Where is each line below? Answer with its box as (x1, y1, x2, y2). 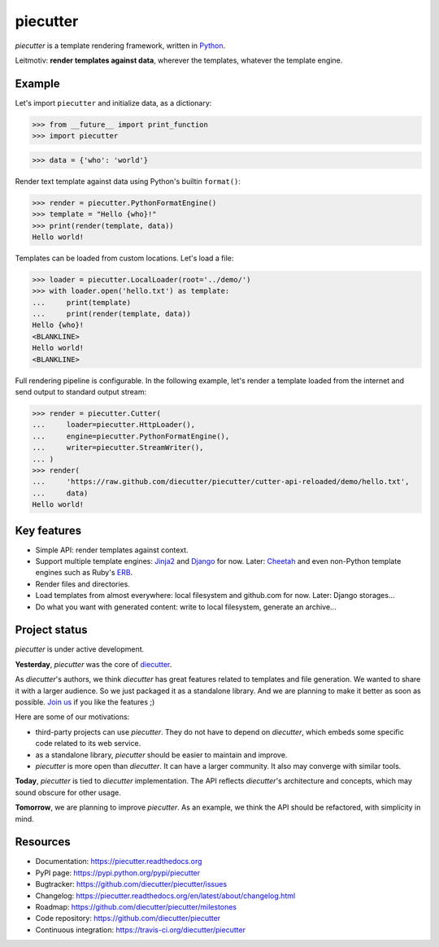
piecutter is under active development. (15, 644, 145, 654)
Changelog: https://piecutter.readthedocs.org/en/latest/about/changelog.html (35, 891, 296, 901)
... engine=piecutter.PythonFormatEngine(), (32, 431, 230, 441)
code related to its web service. (35, 739, 141, 748)
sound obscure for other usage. (15, 788, 121, 797)
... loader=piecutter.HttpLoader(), (32, 420, 195, 430)
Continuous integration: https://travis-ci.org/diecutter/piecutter (35, 924, 246, 935)
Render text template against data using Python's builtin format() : (15, 176, 241, 186)
